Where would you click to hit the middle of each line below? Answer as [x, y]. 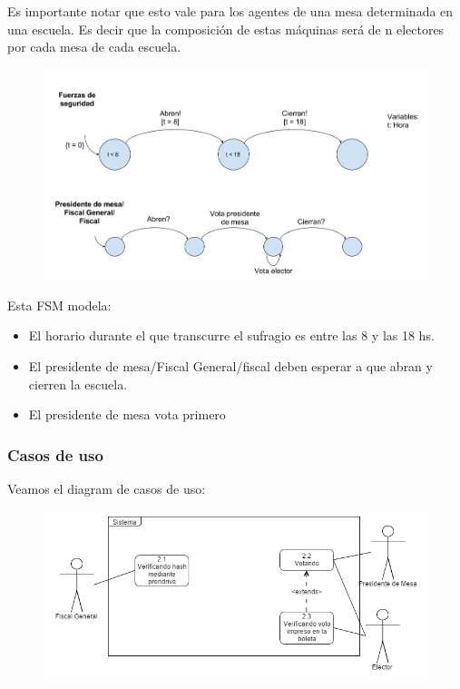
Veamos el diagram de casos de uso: [107, 488]
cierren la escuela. [78, 384]
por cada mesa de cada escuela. [94, 47]
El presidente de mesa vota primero [127, 414]
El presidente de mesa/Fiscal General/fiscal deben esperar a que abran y [230, 365]
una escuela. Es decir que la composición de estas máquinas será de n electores [226, 29]
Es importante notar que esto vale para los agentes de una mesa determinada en [230, 11]
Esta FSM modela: [59, 305]
